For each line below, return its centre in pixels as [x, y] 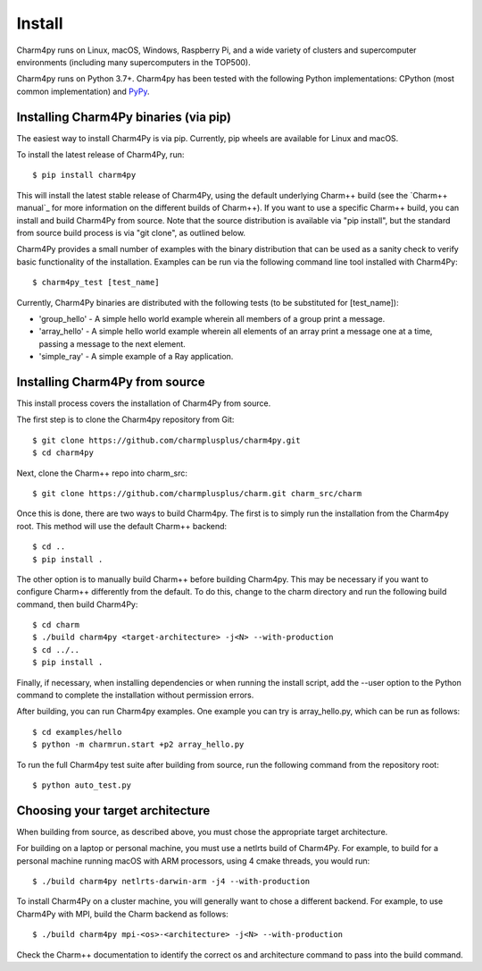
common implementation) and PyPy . [83, 91]
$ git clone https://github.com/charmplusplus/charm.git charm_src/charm [197, 493]
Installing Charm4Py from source [111, 381]
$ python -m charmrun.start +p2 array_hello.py [138, 745]
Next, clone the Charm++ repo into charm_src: [102, 473]
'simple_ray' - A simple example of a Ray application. [136, 357]
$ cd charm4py [63, 453]
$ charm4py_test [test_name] [96, 283]
